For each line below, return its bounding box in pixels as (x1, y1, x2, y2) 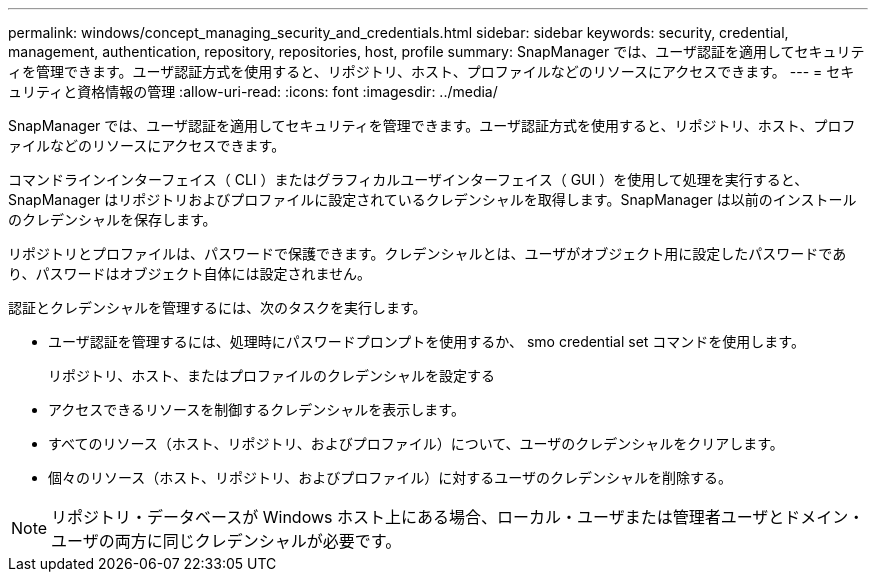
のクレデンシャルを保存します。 (8, 211, 217, 228)
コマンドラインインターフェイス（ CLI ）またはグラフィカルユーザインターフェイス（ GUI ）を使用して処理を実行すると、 (8, 171, 809, 188)
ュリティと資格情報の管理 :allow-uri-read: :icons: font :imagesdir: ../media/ (8, 83, 498, 100)
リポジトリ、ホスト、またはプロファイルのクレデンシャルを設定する (48, 367, 495, 384)
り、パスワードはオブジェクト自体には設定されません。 (8, 265, 372, 282)
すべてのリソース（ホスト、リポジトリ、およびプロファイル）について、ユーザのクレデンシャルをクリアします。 (48, 435, 784, 452)
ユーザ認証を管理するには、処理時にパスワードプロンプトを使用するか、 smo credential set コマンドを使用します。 (48, 333, 805, 350)
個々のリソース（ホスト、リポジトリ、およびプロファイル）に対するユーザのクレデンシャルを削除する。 (48, 469, 732, 486)
